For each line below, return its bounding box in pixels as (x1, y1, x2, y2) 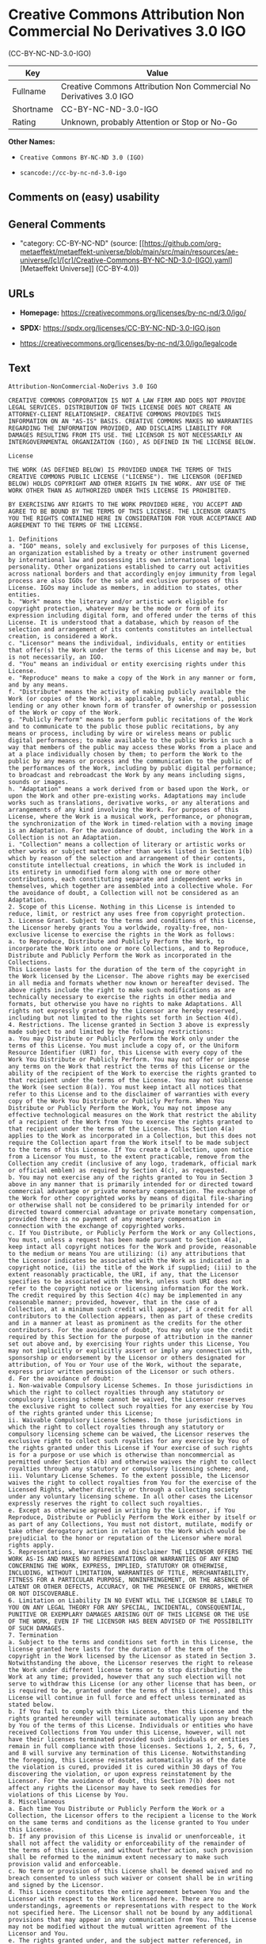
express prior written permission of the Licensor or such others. (8, 1368, 236, 1376)
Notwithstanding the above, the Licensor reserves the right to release (8, 1659, 253, 1667)
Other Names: (8, 136, 55, 146)
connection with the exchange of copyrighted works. (8, 1222, 186, 1230)
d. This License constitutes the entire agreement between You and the (8, 1888, 249, 1896)
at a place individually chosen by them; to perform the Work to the (8, 750, 243, 758)
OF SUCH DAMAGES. (8, 1624, 66, 1632)
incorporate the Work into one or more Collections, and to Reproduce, (8, 944, 249, 952)
